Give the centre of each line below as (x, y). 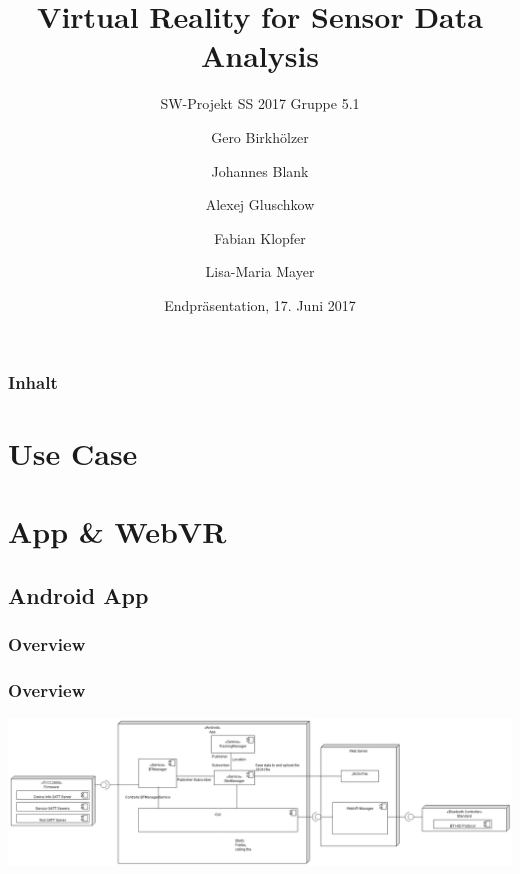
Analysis (260, 55)
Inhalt (33, 382)
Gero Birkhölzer (260, 136)
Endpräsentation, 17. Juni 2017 (260, 304)
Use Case (73, 452)
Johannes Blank (260, 170)
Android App (78, 594)
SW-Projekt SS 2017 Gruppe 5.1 (260, 103)
